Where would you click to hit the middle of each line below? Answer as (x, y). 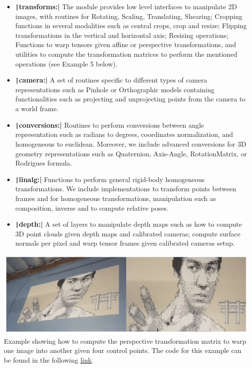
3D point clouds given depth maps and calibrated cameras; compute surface (128, 233)
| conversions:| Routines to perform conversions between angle (110, 125)
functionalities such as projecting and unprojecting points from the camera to (130, 99)
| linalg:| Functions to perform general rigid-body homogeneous (110, 179)
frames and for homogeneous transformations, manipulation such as (116, 198)
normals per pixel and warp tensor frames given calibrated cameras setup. (125, 243)
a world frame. (37, 109)
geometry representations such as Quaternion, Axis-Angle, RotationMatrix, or (131, 153)
